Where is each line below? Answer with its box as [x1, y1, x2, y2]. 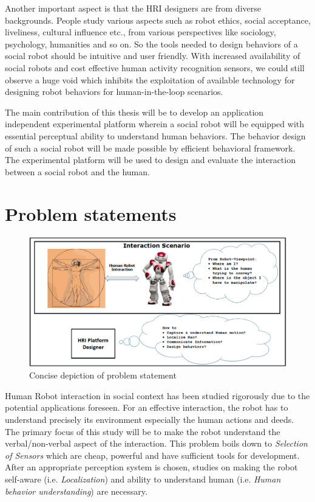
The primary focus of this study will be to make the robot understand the [5, 425, 280, 438]
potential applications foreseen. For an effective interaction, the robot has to [5, 401, 288, 414]
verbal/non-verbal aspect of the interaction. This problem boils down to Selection [5, 437, 308, 450]
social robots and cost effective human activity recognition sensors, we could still [5, 61, 305, 74]
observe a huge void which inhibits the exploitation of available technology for [5, 73, 295, 86]
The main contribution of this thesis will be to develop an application [5, 105, 264, 118]
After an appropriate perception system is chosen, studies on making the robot [5, 461, 298, 473]
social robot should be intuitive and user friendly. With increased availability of [5, 49, 300, 62]
